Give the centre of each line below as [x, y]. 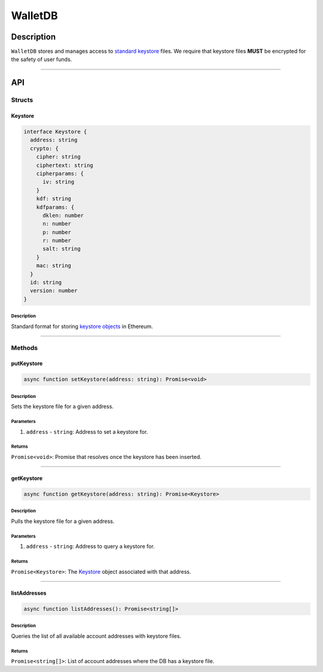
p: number [57, 232]
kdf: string [54, 199]
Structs [22, 100]
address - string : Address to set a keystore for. [87, 431]
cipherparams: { [60, 173]
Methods [25, 348]
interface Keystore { [55, 132]
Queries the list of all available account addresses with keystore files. [96, 636]
